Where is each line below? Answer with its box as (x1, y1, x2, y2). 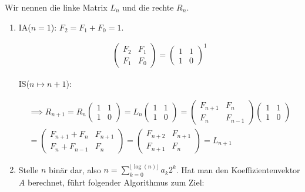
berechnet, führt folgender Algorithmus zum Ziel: (27, 176, 205, 188)
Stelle (18, 163, 39, 176)
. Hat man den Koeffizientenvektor (176, 163, 300, 176)
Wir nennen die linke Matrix (5, 1, 108, 13)
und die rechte (122, 1, 174, 13)
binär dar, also (48, 163, 101, 176)
